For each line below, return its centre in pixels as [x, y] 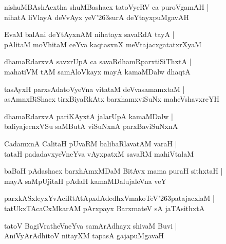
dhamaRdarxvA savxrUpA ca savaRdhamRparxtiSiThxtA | [98, 61]
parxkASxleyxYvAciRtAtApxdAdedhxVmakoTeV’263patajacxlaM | [109, 198]
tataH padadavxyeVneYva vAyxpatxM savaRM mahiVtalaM [99, 153]
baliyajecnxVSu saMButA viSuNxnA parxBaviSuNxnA [91, 126]
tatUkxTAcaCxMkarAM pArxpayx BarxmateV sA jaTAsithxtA [105, 208]
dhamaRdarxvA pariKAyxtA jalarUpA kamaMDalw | [89, 116]
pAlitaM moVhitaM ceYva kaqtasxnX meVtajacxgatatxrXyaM [103, 44]
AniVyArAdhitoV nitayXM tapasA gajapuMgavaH [84, 236]
